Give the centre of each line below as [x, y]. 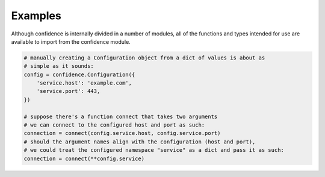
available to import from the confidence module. [71, 41]
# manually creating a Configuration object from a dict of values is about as [144, 58]
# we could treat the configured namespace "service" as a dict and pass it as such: [154, 150]
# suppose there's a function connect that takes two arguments [121, 116]
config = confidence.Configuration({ [79, 74]
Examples [36, 16]
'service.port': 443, [68, 91]
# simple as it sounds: [59, 66]
